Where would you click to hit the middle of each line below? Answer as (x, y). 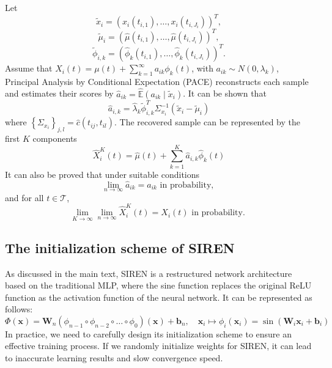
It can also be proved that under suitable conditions (102, 174)
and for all (24, 197)
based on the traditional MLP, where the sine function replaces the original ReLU (158, 285)
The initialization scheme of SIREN (120, 247)
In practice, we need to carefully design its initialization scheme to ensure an (148, 333)
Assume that (29, 68)
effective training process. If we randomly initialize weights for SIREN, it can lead (158, 346)
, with (202, 68)
